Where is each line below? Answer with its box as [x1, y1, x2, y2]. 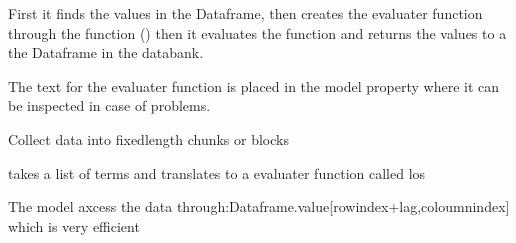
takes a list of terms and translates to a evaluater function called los [8, 162, 426, 183]
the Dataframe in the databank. [8, 42, 204, 63]
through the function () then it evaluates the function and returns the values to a [8, 22, 507, 43]
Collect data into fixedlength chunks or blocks [8, 128, 289, 149]
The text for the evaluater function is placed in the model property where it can [8, 75, 500, 96]
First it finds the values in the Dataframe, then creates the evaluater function [8, 3, 483, 23]
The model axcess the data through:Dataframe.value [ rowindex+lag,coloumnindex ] [8, 196, 510, 217]
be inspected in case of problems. [8, 95, 211, 116]
